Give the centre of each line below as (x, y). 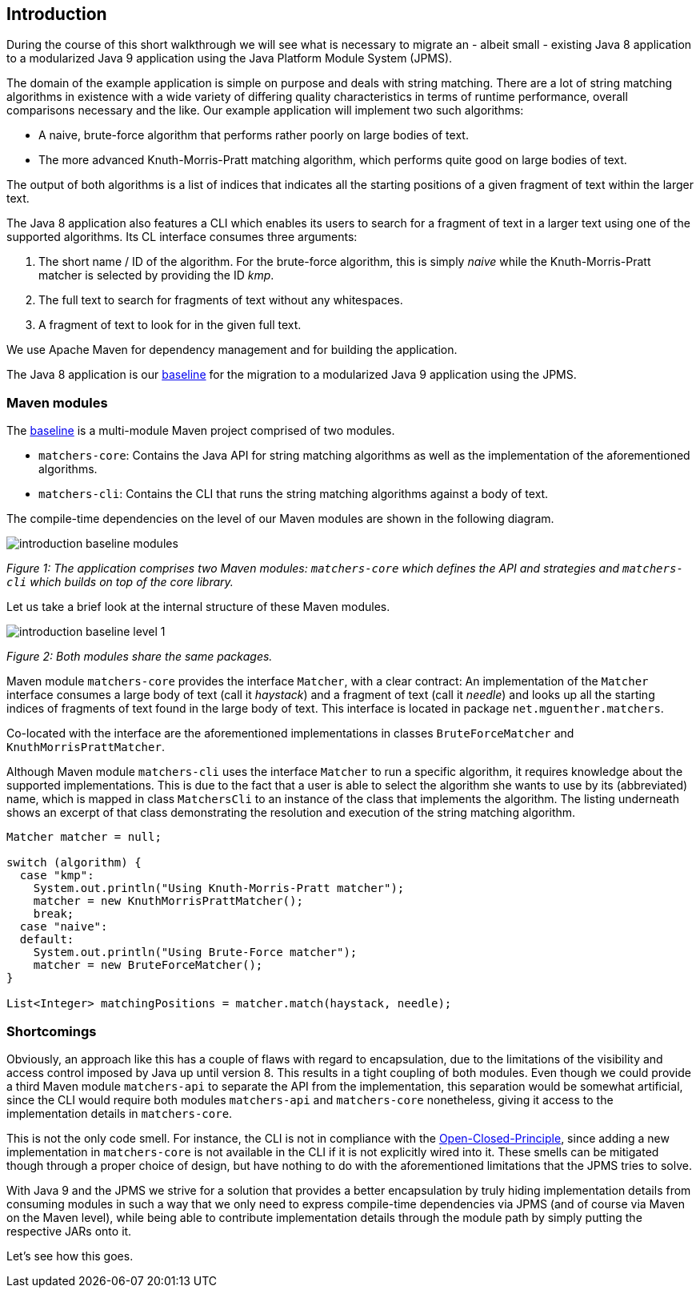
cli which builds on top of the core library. (120, 582)
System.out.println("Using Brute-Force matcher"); (195, 952)
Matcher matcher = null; (84, 837)
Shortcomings (52, 1031)
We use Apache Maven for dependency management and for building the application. (232, 350)
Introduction (57, 14)
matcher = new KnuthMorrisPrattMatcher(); (168, 901)
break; (54, 914)
